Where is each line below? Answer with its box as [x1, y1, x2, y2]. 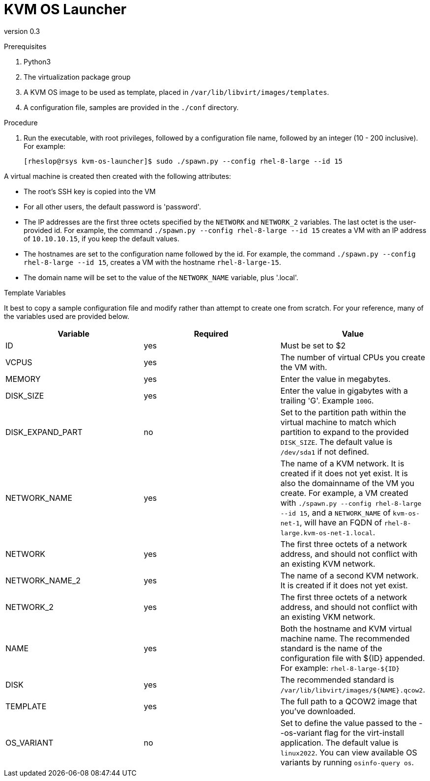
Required [194, 328, 229, 339]
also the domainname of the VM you [280, 478, 414, 488]
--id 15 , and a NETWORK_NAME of [280, 507, 391, 518]
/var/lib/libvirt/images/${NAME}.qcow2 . [280, 684, 425, 694]
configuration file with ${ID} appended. [280, 653, 425, 663]
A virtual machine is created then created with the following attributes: [4, 172, 231, 180]
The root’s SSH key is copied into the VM [24, 187, 156, 196]
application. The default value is [280, 737, 399, 748]
